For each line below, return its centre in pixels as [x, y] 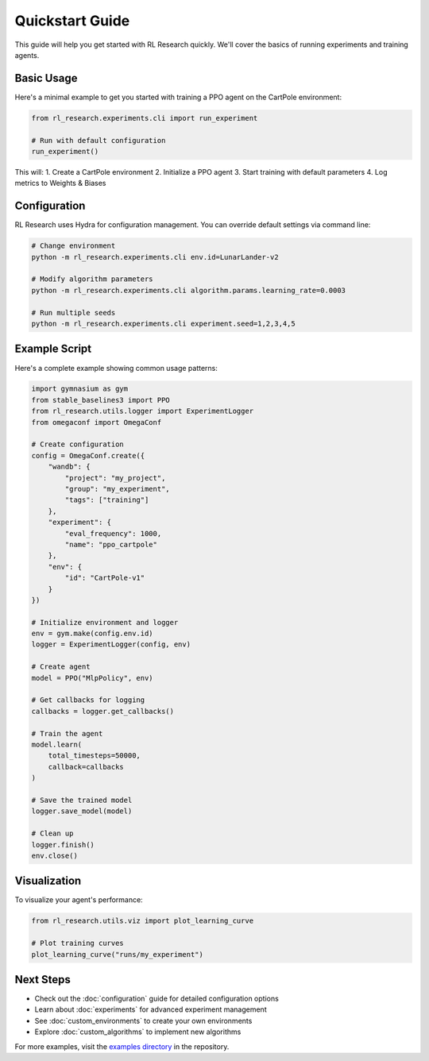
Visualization [48, 881]
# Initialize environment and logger [105, 622]
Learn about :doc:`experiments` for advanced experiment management [151, 1009]
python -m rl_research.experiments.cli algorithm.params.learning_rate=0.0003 [188, 290]
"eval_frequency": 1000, [113, 533]
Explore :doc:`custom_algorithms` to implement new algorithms [138, 1032]
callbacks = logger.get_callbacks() [103, 711]
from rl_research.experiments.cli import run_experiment [145, 118]
